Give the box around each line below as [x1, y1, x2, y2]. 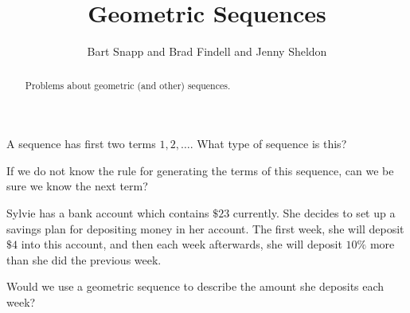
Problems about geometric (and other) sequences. [25, 78, 231, 92]
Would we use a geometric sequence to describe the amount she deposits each [6, 278, 385, 295]
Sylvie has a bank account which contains [6, 204, 209, 221]
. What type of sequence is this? [189, 135, 347, 152]
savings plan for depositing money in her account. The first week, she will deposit [6, 220, 404, 237]
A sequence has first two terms [6, 135, 156, 152]
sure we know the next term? [6, 178, 148, 194]
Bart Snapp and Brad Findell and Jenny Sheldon [87, 43, 327, 60]
